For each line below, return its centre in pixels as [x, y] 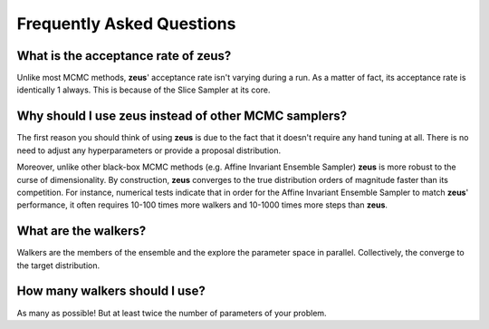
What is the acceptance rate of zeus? [124, 56]
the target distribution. [58, 265]
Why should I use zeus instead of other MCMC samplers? [182, 116]
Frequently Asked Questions [126, 24]
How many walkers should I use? [111, 291]
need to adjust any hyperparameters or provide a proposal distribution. [149, 150]
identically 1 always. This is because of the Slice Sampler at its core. [144, 90]
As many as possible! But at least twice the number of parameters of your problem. [172, 313]
